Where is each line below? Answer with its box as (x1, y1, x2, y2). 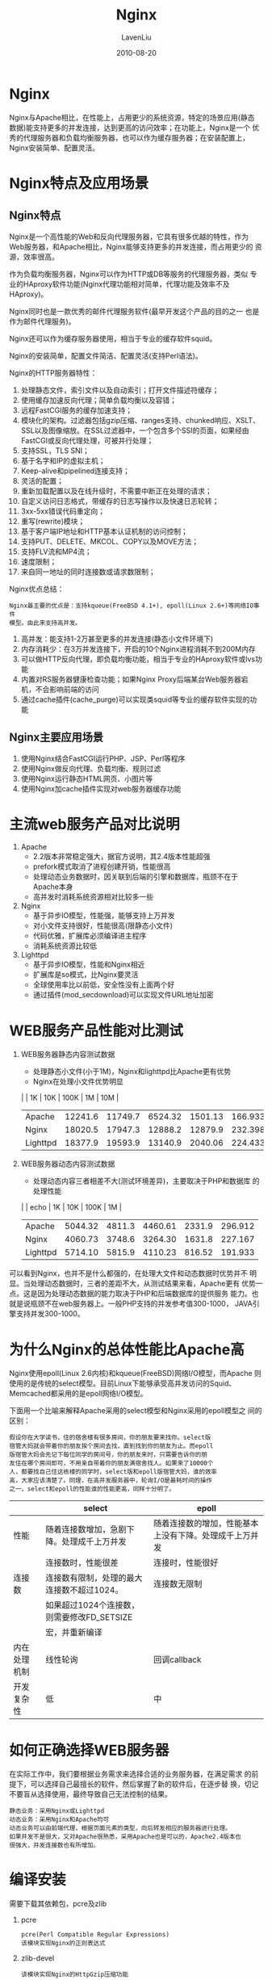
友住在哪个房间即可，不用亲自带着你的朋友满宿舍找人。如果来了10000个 (9, 1459, 214, 1467)
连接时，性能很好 (153, 1557, 219, 1568)
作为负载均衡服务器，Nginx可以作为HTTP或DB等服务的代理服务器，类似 (9, 269, 249, 279)
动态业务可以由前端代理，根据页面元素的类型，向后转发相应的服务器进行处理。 (9, 1824, 232, 1832)
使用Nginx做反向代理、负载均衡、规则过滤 (20, 763, 161, 773)
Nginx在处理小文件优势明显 (32, 1076, 124, 1087)
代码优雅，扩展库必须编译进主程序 (32, 931, 147, 941)
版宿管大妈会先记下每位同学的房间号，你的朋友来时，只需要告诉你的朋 (9, 1451, 208, 1459)
